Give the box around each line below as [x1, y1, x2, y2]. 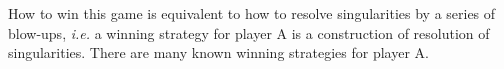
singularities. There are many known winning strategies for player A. [8, 42, 429, 63]
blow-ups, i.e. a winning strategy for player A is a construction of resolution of [8, 22, 490, 43]
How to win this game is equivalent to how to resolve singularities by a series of [8, 3, 496, 23]
